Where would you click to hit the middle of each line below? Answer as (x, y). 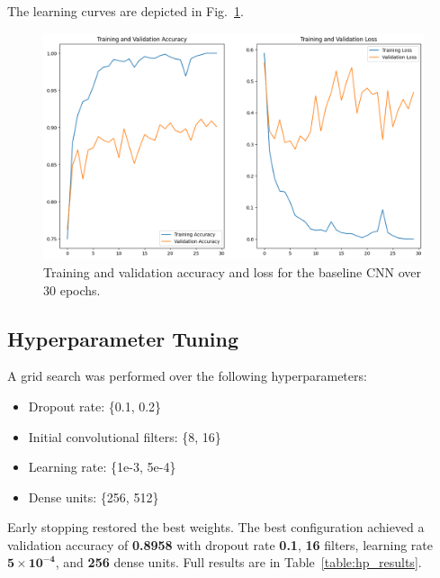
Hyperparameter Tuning (123, 338)
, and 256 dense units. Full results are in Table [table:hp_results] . (238, 562)
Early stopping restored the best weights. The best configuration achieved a (216, 527)
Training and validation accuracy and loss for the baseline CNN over (233, 271)
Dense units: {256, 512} (94, 497)
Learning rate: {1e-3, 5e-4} (102, 467)
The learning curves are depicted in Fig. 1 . (126, 11)
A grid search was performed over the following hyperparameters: (187, 376)
